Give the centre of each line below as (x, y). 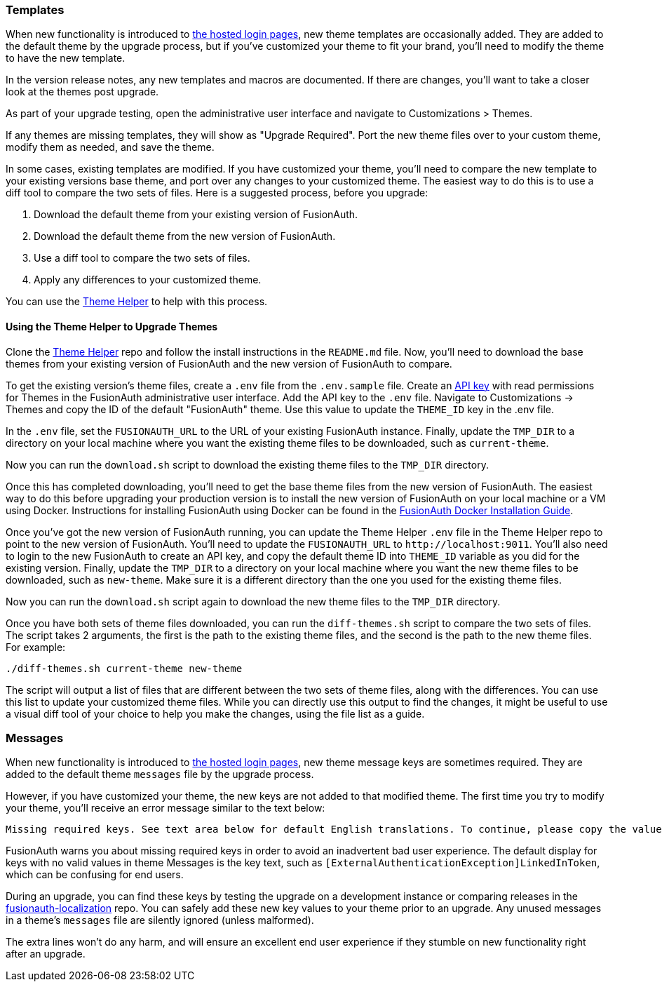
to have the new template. (66, 58)
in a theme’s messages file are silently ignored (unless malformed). (160, 920)
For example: (36, 647)
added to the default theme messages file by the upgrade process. (160, 774)
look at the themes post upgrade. (82, 92)
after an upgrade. (46, 954)
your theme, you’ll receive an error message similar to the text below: (165, 808)
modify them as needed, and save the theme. (110, 147)
